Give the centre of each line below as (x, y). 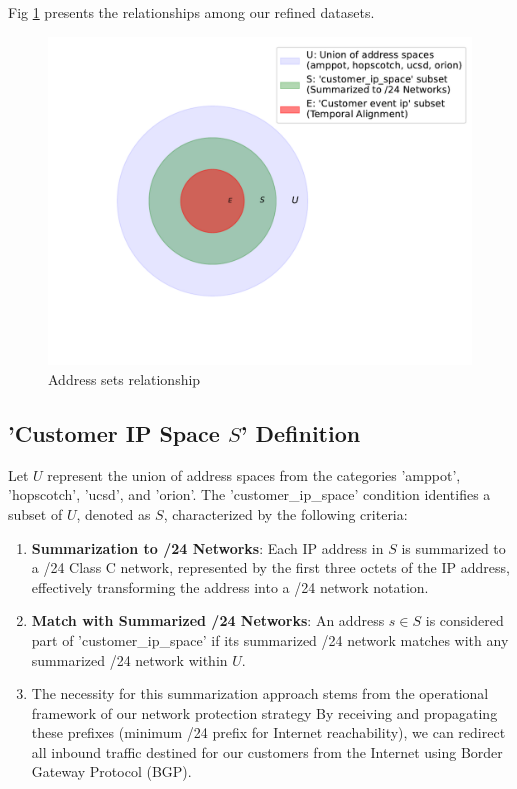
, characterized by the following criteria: (285, 513)
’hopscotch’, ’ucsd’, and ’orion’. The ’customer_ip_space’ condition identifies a (249, 494)
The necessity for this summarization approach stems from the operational (260, 693)
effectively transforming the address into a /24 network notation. (230, 586)
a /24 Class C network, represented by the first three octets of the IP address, (270, 567)
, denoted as (113, 513)
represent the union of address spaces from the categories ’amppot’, (254, 474)
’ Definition (300, 432)
